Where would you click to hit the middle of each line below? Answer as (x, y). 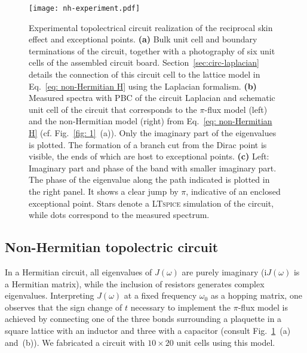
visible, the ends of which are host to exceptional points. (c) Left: (149, 156)
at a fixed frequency (160, 295)
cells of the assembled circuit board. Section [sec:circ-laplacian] (144, 62)
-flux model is (263, 307)
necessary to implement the (181, 307)
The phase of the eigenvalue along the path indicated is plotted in (149, 179)
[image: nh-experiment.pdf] (85, 8)
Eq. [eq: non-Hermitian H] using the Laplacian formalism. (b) (143, 86)
